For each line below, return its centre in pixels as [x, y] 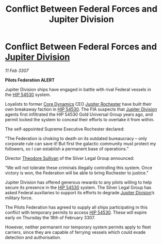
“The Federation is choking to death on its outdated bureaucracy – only [76, 138]
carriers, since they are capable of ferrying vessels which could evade [75, 232]
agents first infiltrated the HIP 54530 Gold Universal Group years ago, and [79, 114]
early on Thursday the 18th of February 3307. [50, 217]
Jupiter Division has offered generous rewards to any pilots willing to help [78, 182]
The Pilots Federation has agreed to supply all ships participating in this [76, 207]
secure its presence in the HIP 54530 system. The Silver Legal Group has [78, 187]
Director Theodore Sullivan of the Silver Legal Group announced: [70, 158]
